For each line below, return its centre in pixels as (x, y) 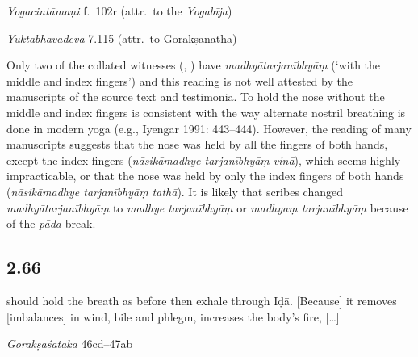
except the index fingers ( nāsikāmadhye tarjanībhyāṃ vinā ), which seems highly (204, 160)
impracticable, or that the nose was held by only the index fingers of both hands (205, 176)
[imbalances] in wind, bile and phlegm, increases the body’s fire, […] (173, 316)
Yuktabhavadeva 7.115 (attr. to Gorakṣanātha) (122, 38)
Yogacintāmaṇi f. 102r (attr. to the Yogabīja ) (119, 10)
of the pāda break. (51, 223)
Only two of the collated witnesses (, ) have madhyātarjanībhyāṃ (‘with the (194, 65)
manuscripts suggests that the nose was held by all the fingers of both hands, (197, 144)
